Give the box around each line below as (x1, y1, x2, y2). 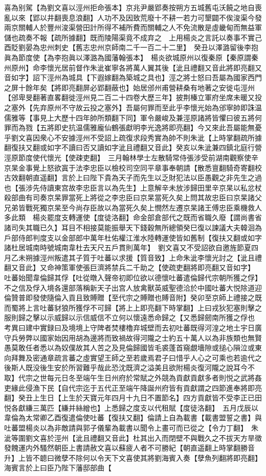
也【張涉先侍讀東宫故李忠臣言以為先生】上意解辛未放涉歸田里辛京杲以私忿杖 (4, 182, 262, 193)
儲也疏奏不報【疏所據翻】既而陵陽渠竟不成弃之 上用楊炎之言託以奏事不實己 (4, 32, 262, 42)
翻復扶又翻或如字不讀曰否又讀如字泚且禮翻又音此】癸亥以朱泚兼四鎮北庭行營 (4, 142, 262, 153)
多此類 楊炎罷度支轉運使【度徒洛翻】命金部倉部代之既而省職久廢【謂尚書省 (4, 212, 262, 223)
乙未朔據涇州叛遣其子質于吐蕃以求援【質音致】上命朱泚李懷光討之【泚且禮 (11, 252, 262, 263)
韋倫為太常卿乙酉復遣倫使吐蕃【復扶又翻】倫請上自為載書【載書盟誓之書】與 (4, 412, 262, 423)
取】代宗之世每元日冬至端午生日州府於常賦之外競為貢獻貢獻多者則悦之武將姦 (4, 372, 262, 383)
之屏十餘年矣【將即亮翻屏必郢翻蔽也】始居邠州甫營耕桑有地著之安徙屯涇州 (4, 82, 255, 92)
